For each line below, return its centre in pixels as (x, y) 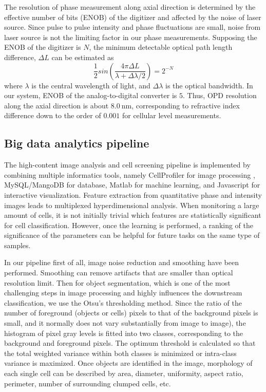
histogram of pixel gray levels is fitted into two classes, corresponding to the (123, 333)
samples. (17, 245)
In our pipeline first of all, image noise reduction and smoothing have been (121, 262)
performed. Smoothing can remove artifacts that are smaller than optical (119, 273)
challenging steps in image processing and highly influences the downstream (123, 293)
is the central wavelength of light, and (91, 85)
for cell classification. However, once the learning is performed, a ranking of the (129, 225)
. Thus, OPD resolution (220, 95)
